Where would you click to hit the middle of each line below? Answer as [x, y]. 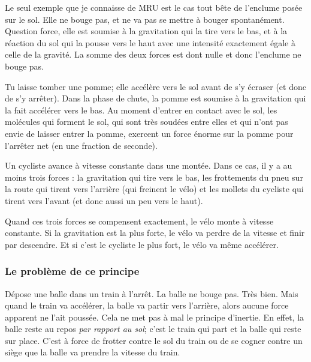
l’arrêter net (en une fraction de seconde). [81, 145]
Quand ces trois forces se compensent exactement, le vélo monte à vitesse [139, 221]
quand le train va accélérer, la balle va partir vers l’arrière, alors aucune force [147, 305]
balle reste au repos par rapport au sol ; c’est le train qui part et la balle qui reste [153, 329]
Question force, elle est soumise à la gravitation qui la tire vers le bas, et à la [146, 31]
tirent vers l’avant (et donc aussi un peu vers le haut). [104, 200]
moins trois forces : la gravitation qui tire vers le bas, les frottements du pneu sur [154, 177]
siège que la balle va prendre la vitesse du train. [93, 352]
